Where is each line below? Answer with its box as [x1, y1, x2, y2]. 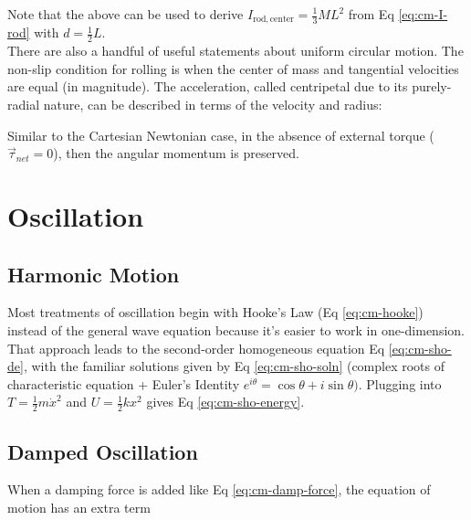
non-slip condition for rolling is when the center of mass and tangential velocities [7, 58, 459, 78]
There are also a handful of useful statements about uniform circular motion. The [7, 41, 464, 60]
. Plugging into [358, 374, 442, 393]
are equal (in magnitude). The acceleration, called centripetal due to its [7, 77, 408, 96]
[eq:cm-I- [398, 5, 448, 23]
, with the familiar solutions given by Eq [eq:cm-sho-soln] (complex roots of [23, 356, 445, 376]
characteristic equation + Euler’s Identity [7, 374, 240, 393]
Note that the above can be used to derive [7, 5, 244, 23]
